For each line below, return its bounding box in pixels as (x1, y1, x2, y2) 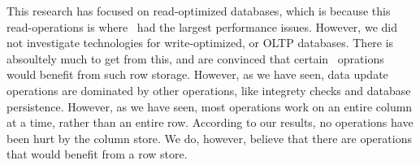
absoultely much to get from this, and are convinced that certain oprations (6, 50, 384, 67)
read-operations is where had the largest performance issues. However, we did (6, 18, 397, 35)
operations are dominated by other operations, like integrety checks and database (6, 81, 411, 98)
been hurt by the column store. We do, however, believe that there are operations (6, 129, 412, 146)
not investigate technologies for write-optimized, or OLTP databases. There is (6, 34, 394, 51)
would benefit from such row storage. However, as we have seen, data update (6, 66, 388, 83)
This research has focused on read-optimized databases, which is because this (6, 2, 391, 19)
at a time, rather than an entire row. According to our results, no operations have (6, 114, 414, 131)
